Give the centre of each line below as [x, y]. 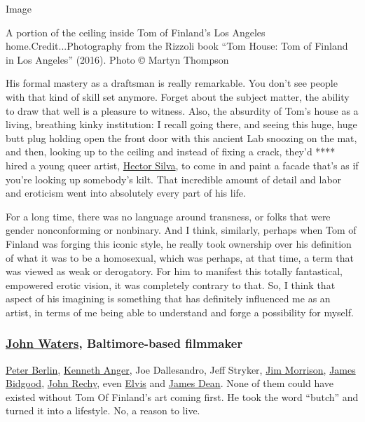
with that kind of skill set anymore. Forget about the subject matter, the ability [178, 96]
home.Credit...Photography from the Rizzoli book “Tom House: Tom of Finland [177, 46]
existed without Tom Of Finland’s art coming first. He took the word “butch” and [182, 396]
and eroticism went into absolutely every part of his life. [126, 193]
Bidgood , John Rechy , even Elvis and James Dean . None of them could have [170, 383]
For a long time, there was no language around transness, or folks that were [168, 216]
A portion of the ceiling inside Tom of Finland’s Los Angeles [136, 32]
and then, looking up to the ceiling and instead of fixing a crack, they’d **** [171, 152]
